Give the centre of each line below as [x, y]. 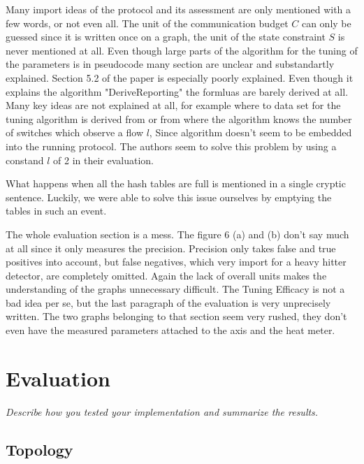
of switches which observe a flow [75, 132]
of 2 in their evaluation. [104, 160]
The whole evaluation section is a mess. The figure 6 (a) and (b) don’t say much [177, 234]
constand [25, 160]
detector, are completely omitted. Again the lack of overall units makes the [166, 275]
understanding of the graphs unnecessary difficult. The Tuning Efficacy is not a [175, 289]
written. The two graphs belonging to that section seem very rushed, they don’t [176, 316]
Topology [39, 449]
